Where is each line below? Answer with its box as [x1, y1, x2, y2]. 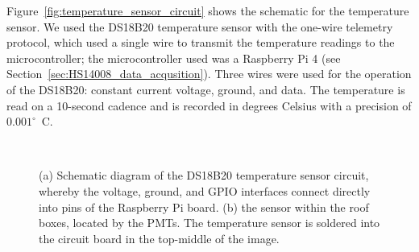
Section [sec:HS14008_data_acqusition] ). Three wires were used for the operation [6, 65, 412, 82]
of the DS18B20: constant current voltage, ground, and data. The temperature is [6, 81, 405, 97]
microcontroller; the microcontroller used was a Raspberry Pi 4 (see [6, 49, 341, 66]
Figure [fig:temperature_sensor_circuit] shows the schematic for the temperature [6, 2, 409, 19]
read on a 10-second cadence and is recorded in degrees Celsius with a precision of [6, 97, 412, 114]
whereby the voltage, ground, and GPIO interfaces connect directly [39, 182, 371, 199]
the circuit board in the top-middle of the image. [39, 229, 280, 246]
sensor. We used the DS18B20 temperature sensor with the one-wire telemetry [6, 18, 393, 35]
